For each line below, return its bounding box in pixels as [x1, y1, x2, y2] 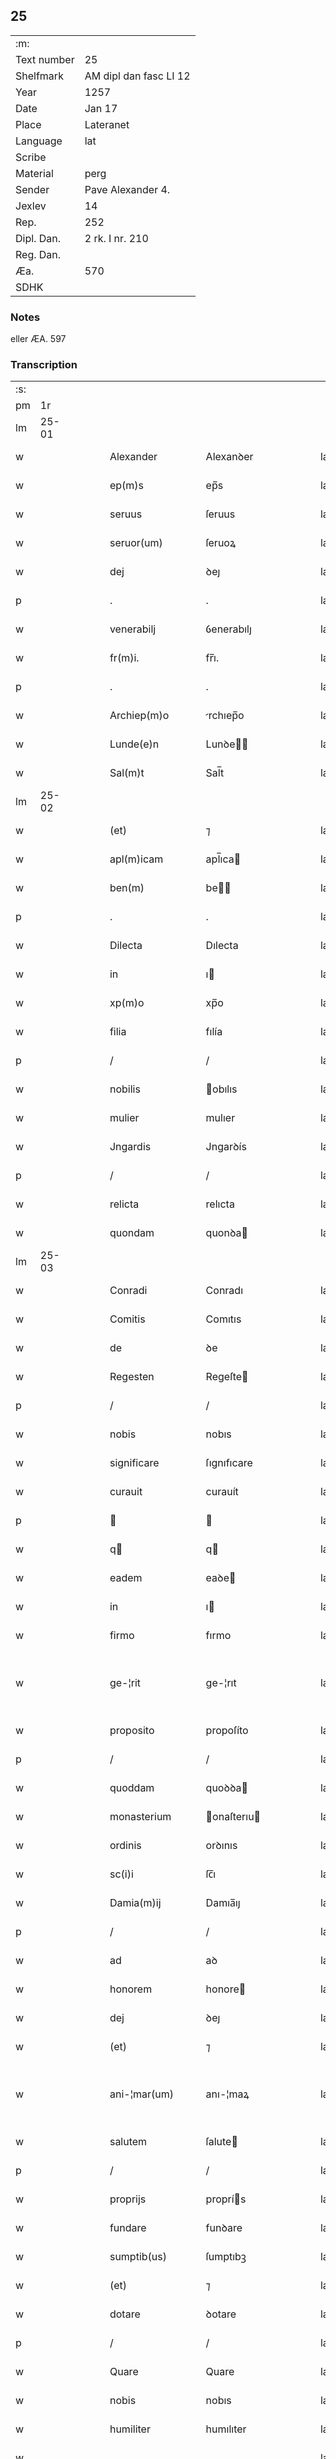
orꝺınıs [205, 1839, 238, 1853]
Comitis [109, 1312, 146, 1326]
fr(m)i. [109, 651, 140, 665]
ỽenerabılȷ [205, 622, 252, 636]
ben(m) [109, 881, 145, 895]
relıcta [205, 1197, 235, 1211]
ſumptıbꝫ [205, 2250, 247, 2264]
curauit [109, 1485, 143, 1499]
